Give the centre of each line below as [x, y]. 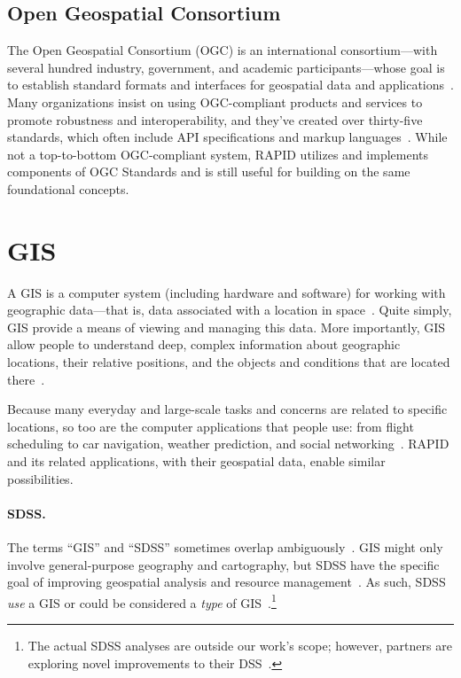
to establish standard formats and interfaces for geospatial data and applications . [230, 85]
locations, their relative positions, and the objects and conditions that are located [229, 362]
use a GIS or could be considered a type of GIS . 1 [142, 601]
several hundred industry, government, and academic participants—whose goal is [226, 67]
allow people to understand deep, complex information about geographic [204, 344]
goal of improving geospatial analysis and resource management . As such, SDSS [227, 582]
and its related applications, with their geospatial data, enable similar [196, 461]
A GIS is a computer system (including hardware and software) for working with [227, 292]
